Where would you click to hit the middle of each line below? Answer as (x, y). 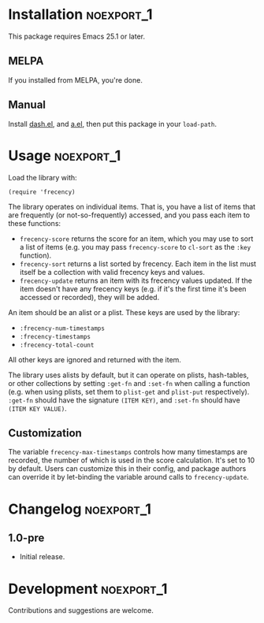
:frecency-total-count (57, 345)
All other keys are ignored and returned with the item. (95, 359)
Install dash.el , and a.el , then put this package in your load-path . (112, 124)
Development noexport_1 (88, 589)
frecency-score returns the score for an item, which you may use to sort (136, 239)
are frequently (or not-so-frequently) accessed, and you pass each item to (129, 215)
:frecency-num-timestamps (62, 328)
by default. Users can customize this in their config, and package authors (127, 469)
